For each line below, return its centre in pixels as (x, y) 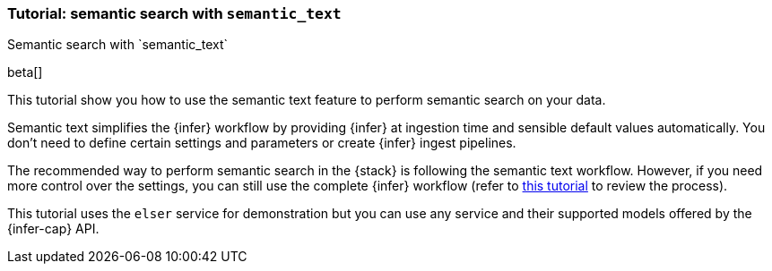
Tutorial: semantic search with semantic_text (174, 13)
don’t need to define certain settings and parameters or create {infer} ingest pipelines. (262, 143)
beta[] (25, 72)
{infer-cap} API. (53, 229)
